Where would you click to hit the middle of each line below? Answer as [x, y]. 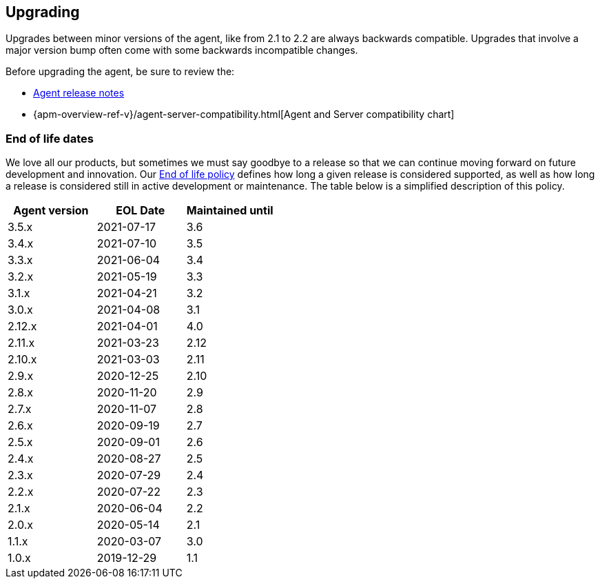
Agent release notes [79, 93]
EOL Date [141, 211]
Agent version [51, 211]
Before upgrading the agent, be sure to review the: [120, 72]
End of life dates [50, 138]
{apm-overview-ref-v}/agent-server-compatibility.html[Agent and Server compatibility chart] [244, 114]
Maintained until [230, 211]
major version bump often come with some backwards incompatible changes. [182, 50]
